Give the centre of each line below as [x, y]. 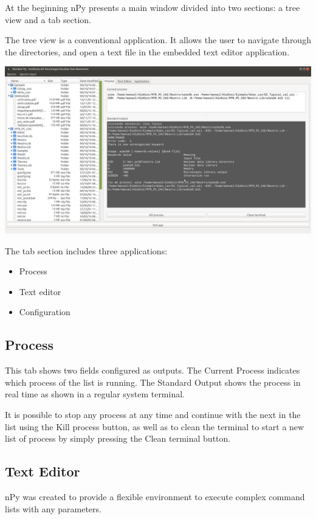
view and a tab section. [48, 19]
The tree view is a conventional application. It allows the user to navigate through [158, 40]
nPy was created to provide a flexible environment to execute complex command [155, 496]
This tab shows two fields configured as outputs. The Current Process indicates [153, 370]
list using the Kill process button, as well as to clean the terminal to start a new [155, 426]
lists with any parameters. [53, 508]
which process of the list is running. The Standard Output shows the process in [153, 382]
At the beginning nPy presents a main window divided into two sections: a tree [153, 7]
